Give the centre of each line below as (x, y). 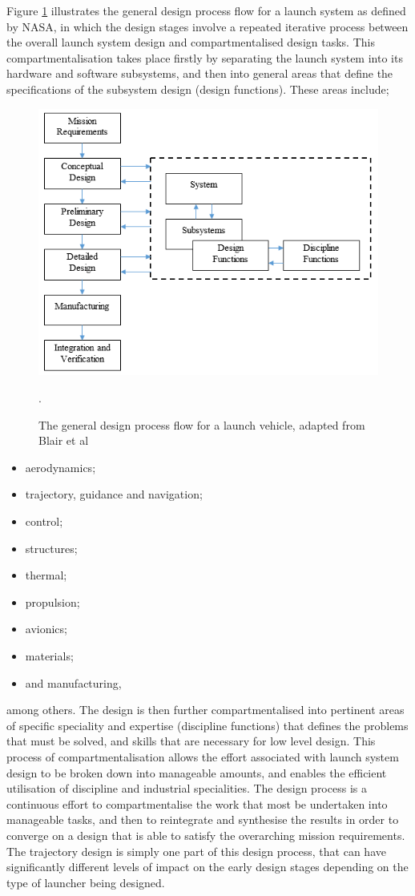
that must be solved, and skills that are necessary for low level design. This (191, 741)
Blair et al (64, 440)
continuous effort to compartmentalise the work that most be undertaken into (197, 803)
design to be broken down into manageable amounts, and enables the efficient (197, 772)
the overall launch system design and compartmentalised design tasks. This (191, 42)
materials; (49, 656)
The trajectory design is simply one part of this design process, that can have (196, 851)
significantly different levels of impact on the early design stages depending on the (207, 867)
